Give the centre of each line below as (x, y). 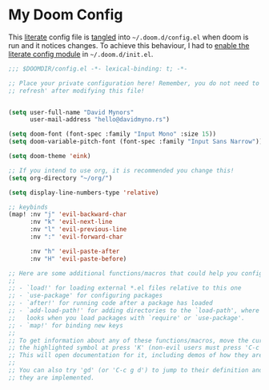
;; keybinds (28, 207)
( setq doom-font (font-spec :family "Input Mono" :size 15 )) (112, 134)
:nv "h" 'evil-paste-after (74, 251)
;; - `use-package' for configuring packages (85, 296)
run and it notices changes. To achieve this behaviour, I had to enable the (129, 45)
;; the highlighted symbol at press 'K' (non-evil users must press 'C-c (134, 348)
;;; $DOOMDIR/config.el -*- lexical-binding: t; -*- (98, 69)
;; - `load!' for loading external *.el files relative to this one (125, 288)
